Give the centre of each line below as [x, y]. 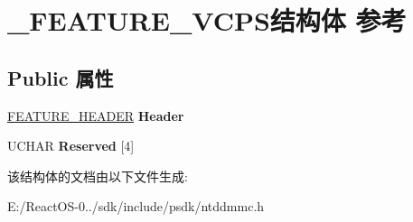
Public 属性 [61, 77]
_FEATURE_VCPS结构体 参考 [207, 20]
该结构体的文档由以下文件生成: [98, 176]
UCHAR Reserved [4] [71, 146]
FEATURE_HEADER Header [96, 115]
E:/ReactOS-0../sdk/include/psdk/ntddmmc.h [136, 206]
